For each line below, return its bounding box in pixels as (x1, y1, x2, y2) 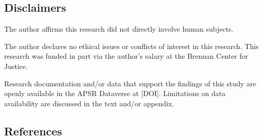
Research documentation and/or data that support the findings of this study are (4, 78, 256, 88)
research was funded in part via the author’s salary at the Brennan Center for (4, 51, 248, 61)
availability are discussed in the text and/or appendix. (4, 98, 174, 108)
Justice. (4, 60, 28, 71)
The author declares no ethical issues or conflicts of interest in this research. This (4, 40, 259, 51)
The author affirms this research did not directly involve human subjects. (4, 24, 233, 34)
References (4, 123, 62, 138)
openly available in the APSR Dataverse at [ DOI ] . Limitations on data (4, 88, 226, 99)
